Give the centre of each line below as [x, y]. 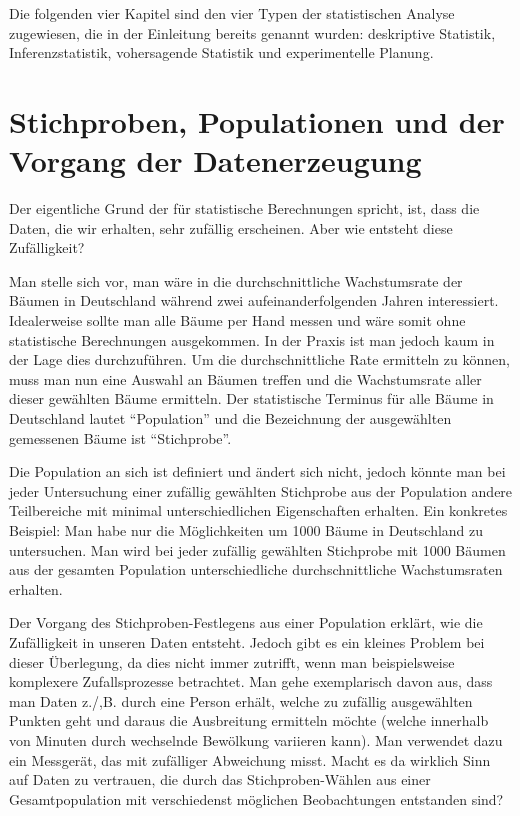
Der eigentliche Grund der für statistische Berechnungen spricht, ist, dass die [244, 208]
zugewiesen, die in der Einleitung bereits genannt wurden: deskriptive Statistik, [252, 32]
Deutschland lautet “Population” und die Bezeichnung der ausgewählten [230, 418]
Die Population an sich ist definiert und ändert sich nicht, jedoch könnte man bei [257, 471]
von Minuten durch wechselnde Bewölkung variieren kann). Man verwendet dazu [256, 739]
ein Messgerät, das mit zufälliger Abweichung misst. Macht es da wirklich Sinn [250, 759]
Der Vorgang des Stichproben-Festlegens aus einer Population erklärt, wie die [246, 622]
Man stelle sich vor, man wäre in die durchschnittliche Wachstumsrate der [236, 280]
